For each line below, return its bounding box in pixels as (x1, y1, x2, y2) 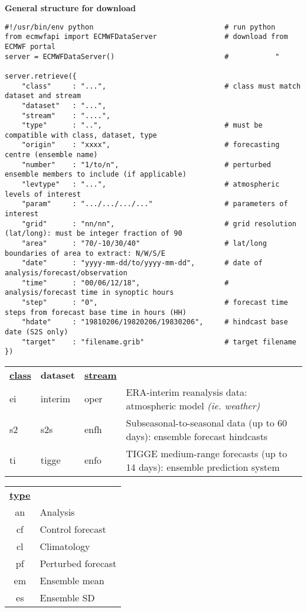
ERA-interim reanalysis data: (126, 385, 247, 399)
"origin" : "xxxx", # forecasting (21, 141, 280, 149)
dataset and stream (5, 92, 81, 100)
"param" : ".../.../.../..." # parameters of (21, 200, 288, 209)
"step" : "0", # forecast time (21, 298, 288, 307)
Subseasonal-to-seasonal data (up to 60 (126, 415, 287, 429)
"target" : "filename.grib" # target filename (21, 337, 296, 346)
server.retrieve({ (5, 71, 77, 80)
